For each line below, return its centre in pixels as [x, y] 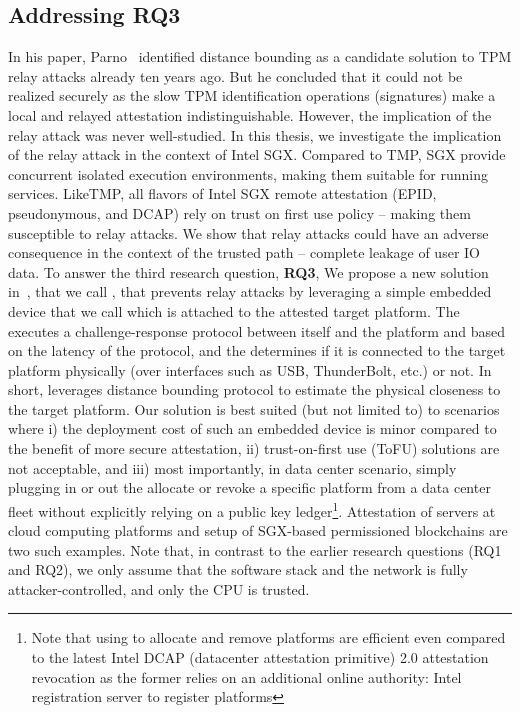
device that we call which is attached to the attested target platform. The [234, 310]
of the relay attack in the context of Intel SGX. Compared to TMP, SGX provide [257, 154]
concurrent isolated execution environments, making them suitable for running [248, 173]
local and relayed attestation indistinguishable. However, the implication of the [250, 114]
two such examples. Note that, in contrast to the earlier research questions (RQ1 [255, 549]
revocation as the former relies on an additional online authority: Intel [246, 676]
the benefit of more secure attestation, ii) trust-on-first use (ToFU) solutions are [254, 448]
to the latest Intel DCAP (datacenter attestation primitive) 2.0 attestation [260, 657]
